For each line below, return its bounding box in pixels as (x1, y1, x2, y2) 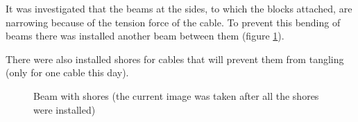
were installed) (33, 102, 96, 116)
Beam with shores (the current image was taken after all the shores (33, 88, 319, 103)
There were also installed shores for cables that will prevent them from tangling (6, 51, 344, 66)
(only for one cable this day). (6, 65, 129, 80)
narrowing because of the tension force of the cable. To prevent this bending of (6, 15, 341, 29)
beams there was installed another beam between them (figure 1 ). (6, 28, 284, 43)
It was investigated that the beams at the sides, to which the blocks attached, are (6, 1, 352, 15)
